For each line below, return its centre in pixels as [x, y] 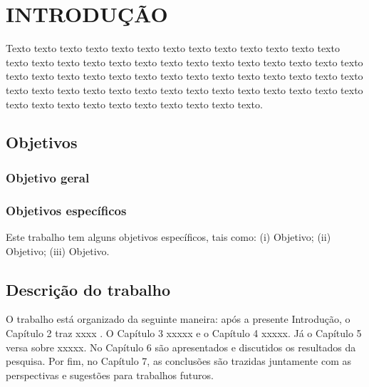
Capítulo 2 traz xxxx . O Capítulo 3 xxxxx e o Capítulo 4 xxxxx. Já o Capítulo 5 [184, 332]
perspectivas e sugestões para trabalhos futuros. [110, 375]
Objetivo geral [48, 177]
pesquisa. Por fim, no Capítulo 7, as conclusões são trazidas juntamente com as [179, 361]
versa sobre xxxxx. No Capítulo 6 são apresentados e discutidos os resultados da [181, 347]
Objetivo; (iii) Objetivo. [58, 251]
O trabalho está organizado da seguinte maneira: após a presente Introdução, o [178, 319]
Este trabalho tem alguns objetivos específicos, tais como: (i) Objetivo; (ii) [168, 236]
